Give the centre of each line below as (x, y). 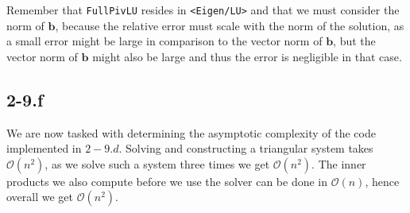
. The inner (339, 163)
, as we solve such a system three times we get (157, 163)
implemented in (44, 148)
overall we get (40, 197)
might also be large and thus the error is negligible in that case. (247, 56)
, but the (354, 41)
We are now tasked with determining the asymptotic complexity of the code (191, 132)
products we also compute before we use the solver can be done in (167, 181)
